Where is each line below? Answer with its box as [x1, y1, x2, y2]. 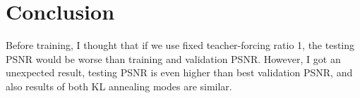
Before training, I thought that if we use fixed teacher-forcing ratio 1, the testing [6, 38, 355, 52]
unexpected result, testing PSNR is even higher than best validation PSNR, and [6, 65, 353, 80]
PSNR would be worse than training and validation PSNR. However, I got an [6, 51, 341, 66]
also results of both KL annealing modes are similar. [6, 78, 232, 93]
